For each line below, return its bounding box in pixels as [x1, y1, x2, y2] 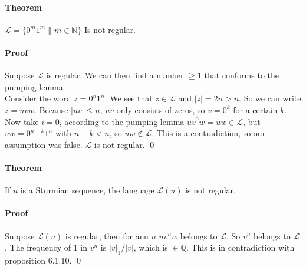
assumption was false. [5, 138, 83, 150]
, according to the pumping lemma [59, 115, 185, 127]
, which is [133, 241, 168, 253]
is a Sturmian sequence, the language [20, 184, 154, 196]
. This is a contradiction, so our [152, 127, 266, 139]
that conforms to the [204, 69, 279, 81]
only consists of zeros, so [116, 103, 205, 116]
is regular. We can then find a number [46, 69, 184, 81]
